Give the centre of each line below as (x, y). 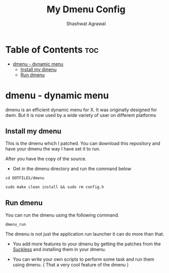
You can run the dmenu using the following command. (62, 215)
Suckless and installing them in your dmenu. (59, 249)
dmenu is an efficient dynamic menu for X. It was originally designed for (81, 110)
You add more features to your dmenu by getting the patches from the (87, 244)
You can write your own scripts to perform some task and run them (83, 259)
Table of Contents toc (52, 49)
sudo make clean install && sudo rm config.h (55, 187)
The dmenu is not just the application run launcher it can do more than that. (85, 234)
